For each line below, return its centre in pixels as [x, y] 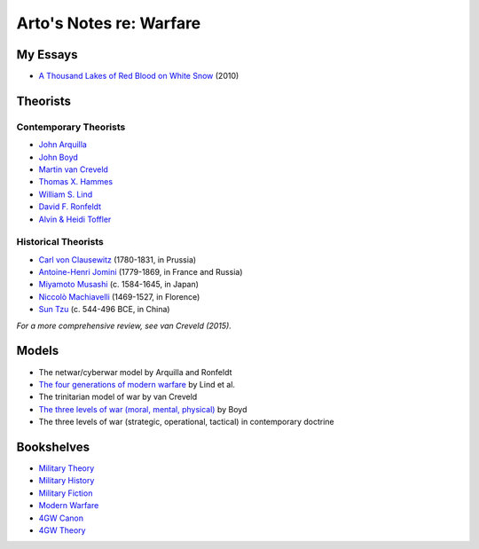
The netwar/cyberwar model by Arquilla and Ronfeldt [135, 372]
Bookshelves [53, 447]
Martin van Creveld [73, 169]
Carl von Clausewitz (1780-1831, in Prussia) [118, 259]
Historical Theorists [60, 242]
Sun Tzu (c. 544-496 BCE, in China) [104, 310]
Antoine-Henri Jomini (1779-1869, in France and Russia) [141, 272]
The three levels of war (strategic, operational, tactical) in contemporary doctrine [186, 422]
